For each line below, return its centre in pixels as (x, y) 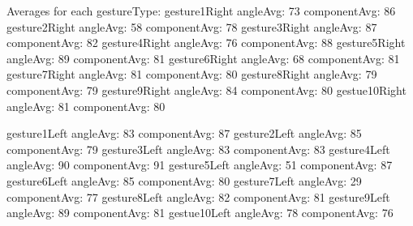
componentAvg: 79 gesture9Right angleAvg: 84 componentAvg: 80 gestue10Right (206, 90)
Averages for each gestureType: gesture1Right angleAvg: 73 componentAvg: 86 (201, 11)
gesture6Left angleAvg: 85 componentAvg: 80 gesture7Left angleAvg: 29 (184, 180)
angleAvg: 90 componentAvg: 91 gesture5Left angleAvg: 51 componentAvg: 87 (200, 165)
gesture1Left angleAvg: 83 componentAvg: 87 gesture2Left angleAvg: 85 (184, 133)
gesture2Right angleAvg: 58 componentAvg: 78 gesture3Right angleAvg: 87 (192, 26)
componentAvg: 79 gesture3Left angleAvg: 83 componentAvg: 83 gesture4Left (198, 149)
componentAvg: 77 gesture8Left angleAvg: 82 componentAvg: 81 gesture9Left (198, 196)
